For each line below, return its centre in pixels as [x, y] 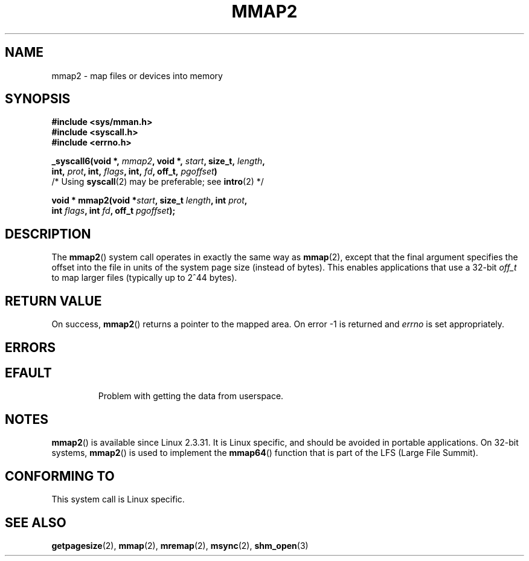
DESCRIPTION [48, 234]
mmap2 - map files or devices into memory [137, 75]
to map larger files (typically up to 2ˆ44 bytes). [144, 278]
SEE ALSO [36, 522]
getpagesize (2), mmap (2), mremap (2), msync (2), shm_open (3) [180, 545]
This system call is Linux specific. [118, 499]
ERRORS [30, 347]
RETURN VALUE [53, 301]
